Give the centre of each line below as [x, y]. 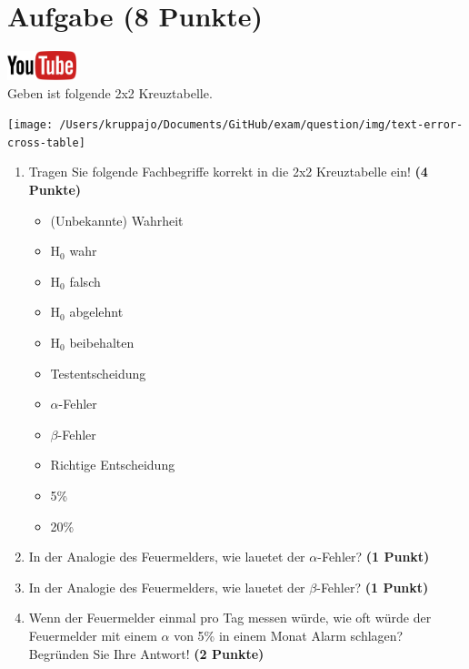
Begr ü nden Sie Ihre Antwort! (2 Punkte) [146, 653]
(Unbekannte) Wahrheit [117, 220]
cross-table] [46, 142]
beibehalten [102, 342]
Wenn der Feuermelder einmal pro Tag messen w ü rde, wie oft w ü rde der [230, 618]
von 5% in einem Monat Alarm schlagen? [289, 635]
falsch [85, 281]
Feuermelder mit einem [93, 635]
